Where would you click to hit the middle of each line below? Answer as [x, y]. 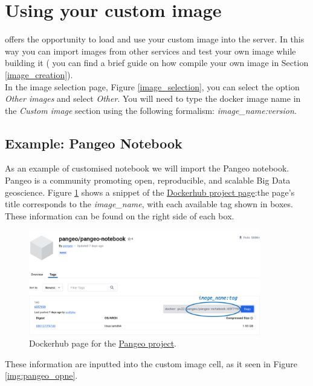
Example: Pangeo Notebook [94, 143]
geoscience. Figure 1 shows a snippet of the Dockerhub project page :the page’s [150, 192]
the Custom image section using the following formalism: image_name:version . [151, 110]
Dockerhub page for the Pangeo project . [103, 343]
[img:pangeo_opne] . [41, 375]
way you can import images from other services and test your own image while [150, 51]
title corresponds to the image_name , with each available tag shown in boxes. [149, 204]
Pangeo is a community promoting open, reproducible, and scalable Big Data [148, 180]
